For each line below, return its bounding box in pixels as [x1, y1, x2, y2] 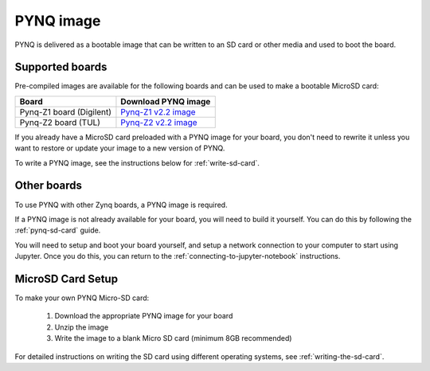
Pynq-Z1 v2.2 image [120, 106, 196, 117]
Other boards [14, 179, 83, 193]
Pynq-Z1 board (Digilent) [19, 106, 111, 117]
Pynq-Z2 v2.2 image [120, 116, 198, 127]
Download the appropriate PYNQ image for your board [54, 311, 233, 321]
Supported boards [14, 61, 107, 74]
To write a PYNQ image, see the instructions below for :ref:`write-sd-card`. [14, 158, 260, 167]
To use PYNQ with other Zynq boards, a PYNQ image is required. [14, 200, 228, 209]
